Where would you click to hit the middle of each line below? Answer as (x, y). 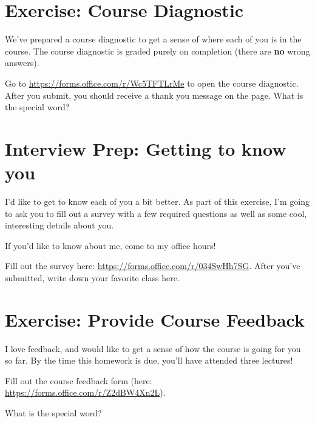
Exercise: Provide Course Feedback (155, 319)
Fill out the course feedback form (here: (79, 380)
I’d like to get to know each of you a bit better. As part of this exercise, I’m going (157, 201)
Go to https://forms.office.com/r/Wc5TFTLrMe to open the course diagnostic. (152, 83)
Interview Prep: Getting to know (146, 148)
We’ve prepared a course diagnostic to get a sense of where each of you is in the (153, 39)
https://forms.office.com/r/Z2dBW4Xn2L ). (85, 392)
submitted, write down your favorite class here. (92, 277)
